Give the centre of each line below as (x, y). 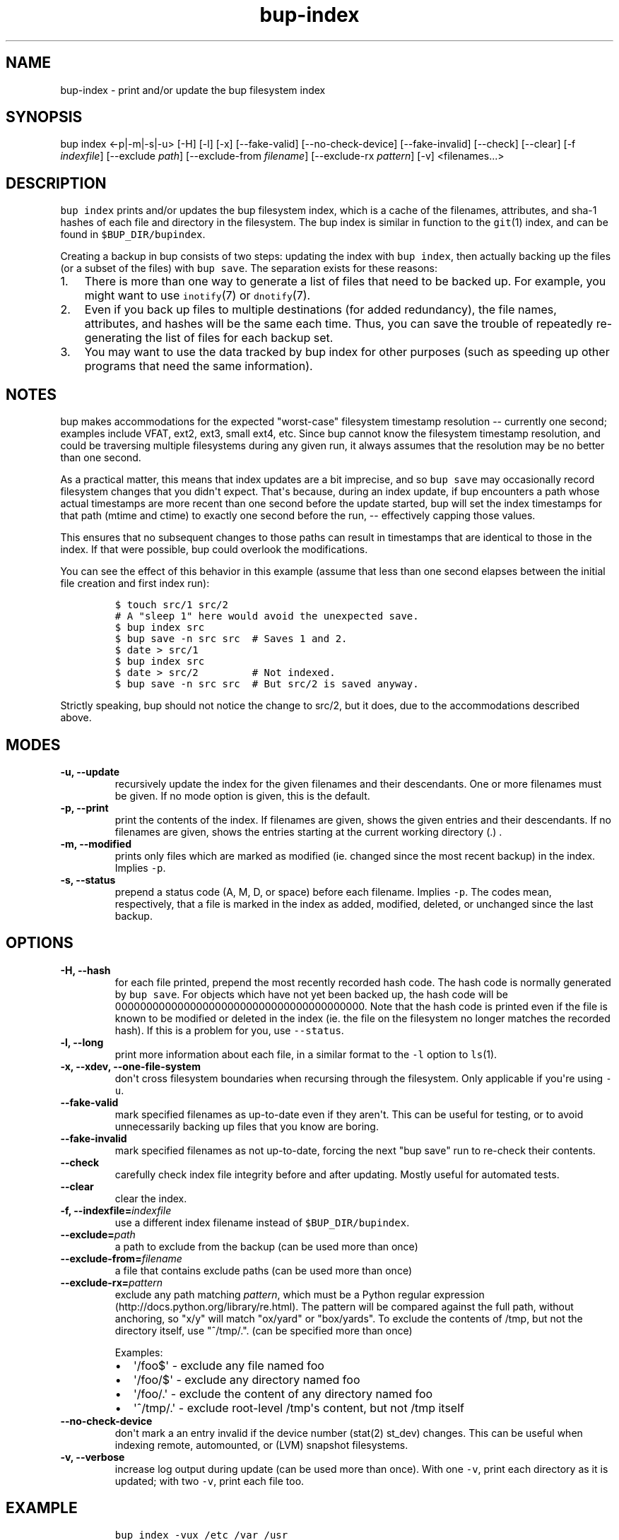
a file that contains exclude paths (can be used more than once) (263, 1270)
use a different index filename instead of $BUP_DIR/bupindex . (262, 1222)
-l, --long (82, 1042)
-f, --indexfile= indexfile (116, 1210)
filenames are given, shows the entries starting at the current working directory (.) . (308, 831)
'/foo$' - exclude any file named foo (229, 1365)
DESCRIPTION (56, 183)
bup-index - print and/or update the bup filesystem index (193, 90)
